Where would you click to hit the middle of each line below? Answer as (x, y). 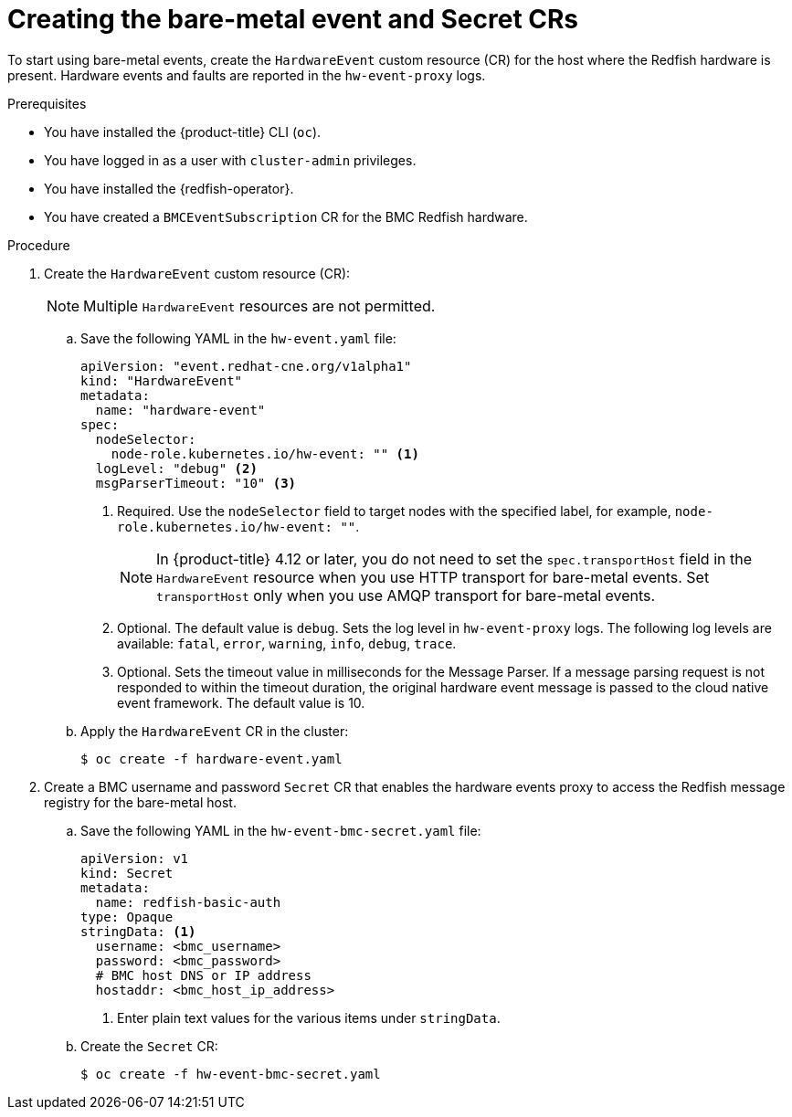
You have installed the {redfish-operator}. (169, 188)
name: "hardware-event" (180, 410)
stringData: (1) (138, 931)
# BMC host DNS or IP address (203, 975)
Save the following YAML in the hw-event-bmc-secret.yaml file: (281, 830)
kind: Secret (127, 873)
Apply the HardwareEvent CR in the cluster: (215, 731)
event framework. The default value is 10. (241, 702)
